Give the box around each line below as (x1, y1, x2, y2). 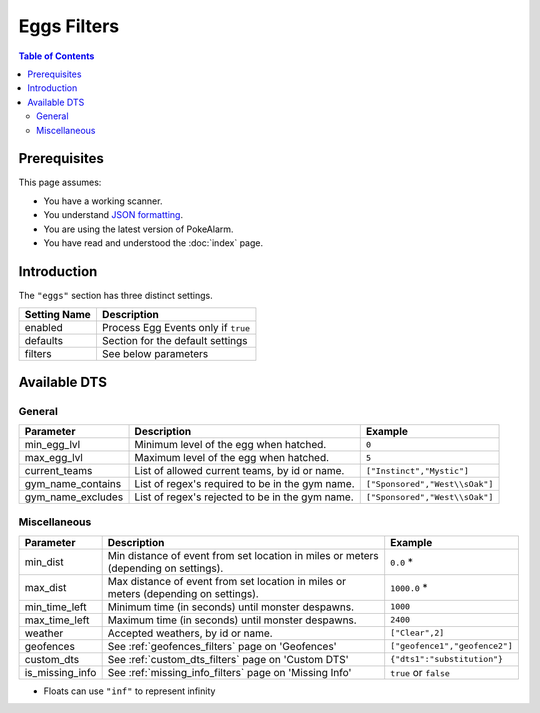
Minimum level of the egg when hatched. (134, 438, 327, 452)
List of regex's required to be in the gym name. (134, 477, 355, 491)
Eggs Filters (18, 15, 120, 37)
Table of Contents (18, 50, 95, 62)
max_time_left (24, 613, 90, 627)
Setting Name (24, 308, 92, 322)
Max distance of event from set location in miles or (107, 574, 347, 588)
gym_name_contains (24, 477, 122, 491)
